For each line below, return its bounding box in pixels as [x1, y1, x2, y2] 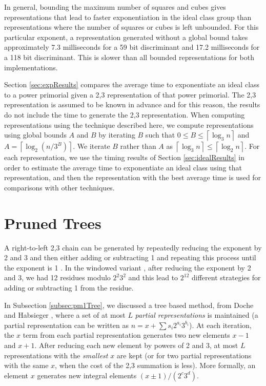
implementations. [4, 62, 58, 72]
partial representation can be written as [4, 319, 129, 330]
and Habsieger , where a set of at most [4, 310, 126, 320]
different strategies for [192, 272, 261, 283]
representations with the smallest [4, 350, 108, 360]
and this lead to [128, 272, 178, 283]
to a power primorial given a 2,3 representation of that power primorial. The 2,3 [4, 89, 256, 100]
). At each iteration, [189, 319, 252, 330]
